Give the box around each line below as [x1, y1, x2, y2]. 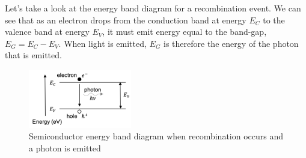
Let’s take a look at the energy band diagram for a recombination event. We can [5, 2, 301, 14]
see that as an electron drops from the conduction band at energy [5, 13, 246, 26]
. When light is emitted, [58, 37, 147, 49]
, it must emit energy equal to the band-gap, [102, 25, 267, 38]
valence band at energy [5, 25, 90, 38]
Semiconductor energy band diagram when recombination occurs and [29, 130, 284, 142]
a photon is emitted [29, 142, 101, 154]
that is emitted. [5, 49, 62, 61]
